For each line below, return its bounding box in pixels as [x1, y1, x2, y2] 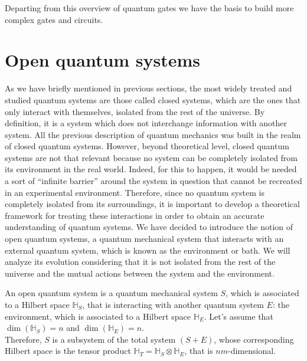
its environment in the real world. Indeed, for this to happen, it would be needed [5, 163, 297, 175]
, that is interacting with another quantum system [82, 298, 264, 310]
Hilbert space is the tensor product [5, 344, 131, 357]
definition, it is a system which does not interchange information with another [5, 117, 288, 129]
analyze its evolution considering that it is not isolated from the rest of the [5, 255, 276, 268]
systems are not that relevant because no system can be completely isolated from [5, 151, 298, 163]
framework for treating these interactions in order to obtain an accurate [5, 209, 264, 221]
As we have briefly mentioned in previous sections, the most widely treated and [5, 82, 292, 94]
